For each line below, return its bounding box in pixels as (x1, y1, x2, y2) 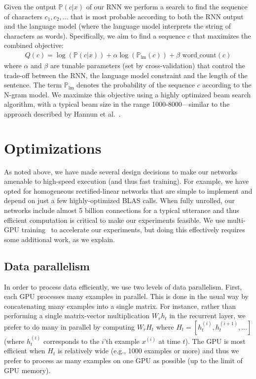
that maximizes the (192, 30, 251, 41)
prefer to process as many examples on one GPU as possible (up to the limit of (4, 355, 243, 366)
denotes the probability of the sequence (76, 80, 195, 90)
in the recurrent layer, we (169, 310, 246, 321)
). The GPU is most (185, 336, 246, 346)
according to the (202, 80, 252, 90)
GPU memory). (4, 365, 51, 375)
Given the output (4, 1, 56, 11)
